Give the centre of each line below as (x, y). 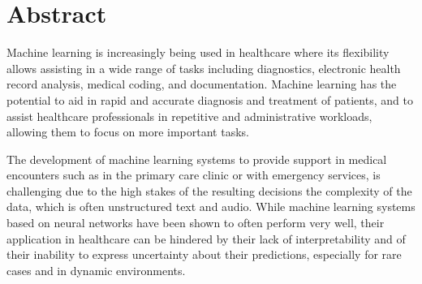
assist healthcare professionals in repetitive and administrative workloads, (189, 116)
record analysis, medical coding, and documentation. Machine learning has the (202, 84)
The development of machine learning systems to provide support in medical (197, 159)
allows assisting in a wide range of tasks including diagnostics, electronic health (204, 68)
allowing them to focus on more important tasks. (128, 132)
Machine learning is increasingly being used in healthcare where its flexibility (198, 52)
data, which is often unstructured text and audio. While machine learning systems (211, 207)
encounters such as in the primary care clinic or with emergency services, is (194, 175)
